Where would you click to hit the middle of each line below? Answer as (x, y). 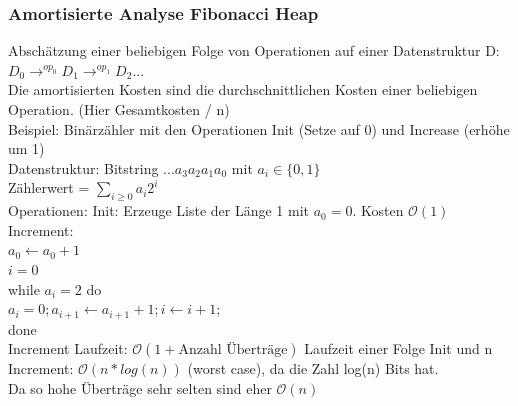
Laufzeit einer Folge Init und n (398, 348)
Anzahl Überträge (233, 350)
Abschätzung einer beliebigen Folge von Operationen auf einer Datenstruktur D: (254, 50)
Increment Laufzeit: (68, 348)
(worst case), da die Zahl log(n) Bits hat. (313, 368)
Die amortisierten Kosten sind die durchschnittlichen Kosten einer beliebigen (243, 89)
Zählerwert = (49, 187)
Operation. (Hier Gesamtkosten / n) (119, 109)
